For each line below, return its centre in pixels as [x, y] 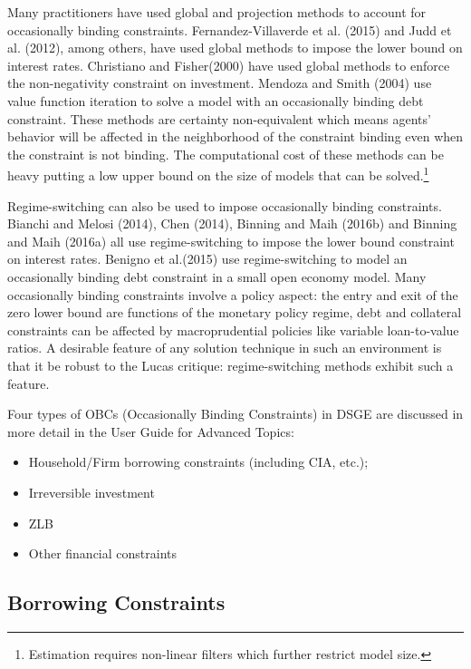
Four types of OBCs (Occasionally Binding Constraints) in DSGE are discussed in [235, 414]
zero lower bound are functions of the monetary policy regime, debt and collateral [235, 312]
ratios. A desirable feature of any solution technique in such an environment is [225, 348]
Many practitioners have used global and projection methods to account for [217, 12]
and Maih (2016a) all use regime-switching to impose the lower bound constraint [231, 241]
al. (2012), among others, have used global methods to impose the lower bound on [235, 48]
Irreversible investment [91, 492]
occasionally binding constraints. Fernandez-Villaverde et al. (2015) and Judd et [230, 29]
